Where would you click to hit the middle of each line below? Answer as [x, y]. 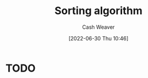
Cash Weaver [98, 27]
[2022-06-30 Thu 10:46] [98, 38]
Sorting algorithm [98, 11]
